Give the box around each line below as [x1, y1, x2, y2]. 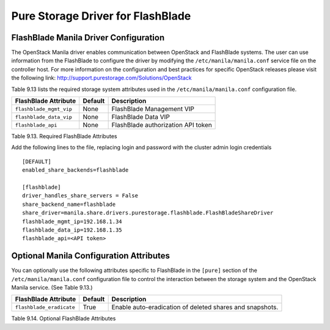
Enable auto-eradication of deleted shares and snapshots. [111, 303, 279, 312]
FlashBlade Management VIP [111, 105, 195, 113]
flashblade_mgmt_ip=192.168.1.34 [22, 218, 122, 225]
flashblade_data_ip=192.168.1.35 [22, 226, 122, 233]
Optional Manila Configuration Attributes [11, 251, 170, 261]
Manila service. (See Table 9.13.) [11, 284, 93, 291]
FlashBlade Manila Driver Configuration [11, 32, 165, 43]
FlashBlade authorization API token [111, 121, 212, 130]
